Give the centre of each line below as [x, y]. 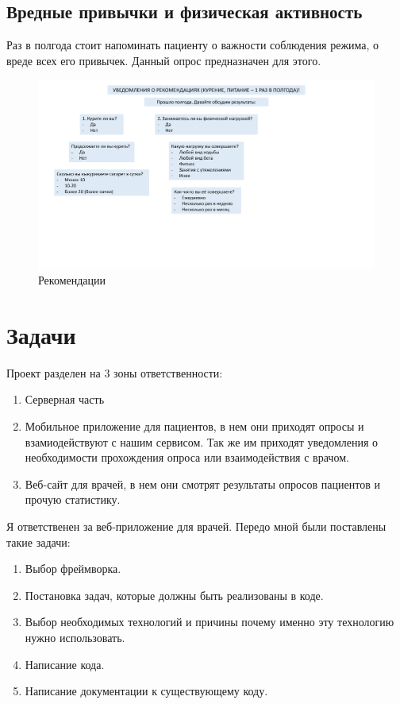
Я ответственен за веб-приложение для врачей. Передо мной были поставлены [196, 526]
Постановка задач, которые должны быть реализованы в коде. [174, 595]
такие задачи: [38, 542]
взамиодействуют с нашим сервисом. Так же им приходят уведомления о [202, 441]
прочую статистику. [73, 499]
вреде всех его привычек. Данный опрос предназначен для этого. [164, 60]
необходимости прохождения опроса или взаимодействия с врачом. [187, 457]
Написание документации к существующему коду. [146, 691]
